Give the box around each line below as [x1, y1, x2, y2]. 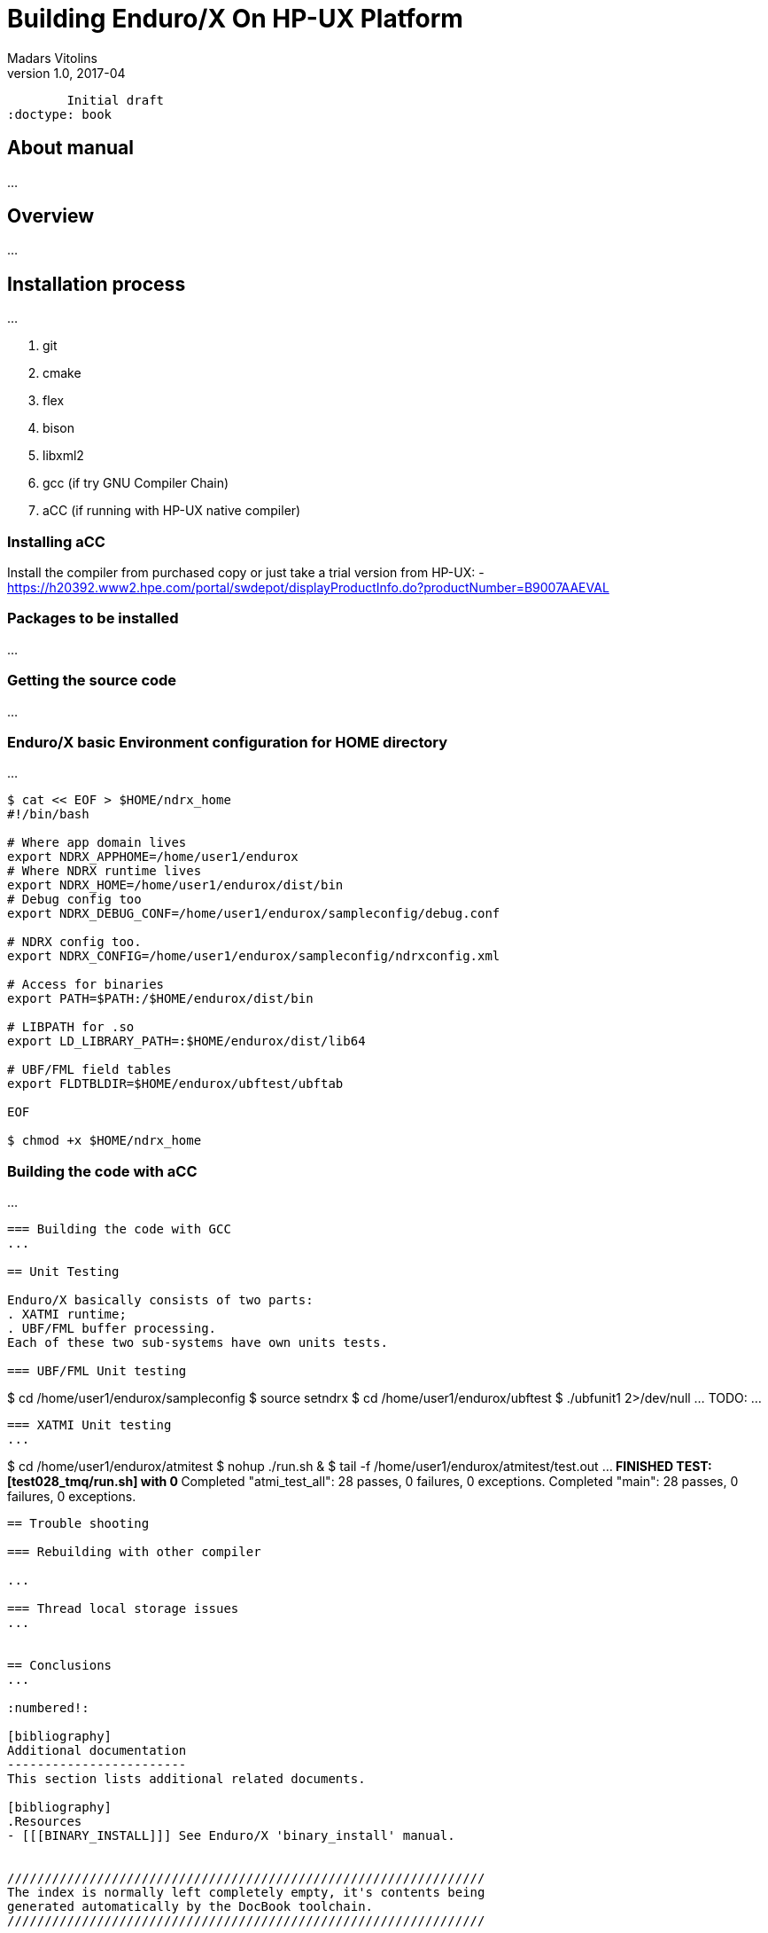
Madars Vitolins [7, 50, 97, 66]
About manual [7, 137, 134, 160]
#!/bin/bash [7, 807, 89, 822]
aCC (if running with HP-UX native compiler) [43, 503, 301, 519]
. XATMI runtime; [7, 1307, 127, 1322]
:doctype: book [7, 106, 112, 121]
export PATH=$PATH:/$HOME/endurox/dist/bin [7, 991, 314, 1006]
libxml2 [43, 448, 84, 464]
